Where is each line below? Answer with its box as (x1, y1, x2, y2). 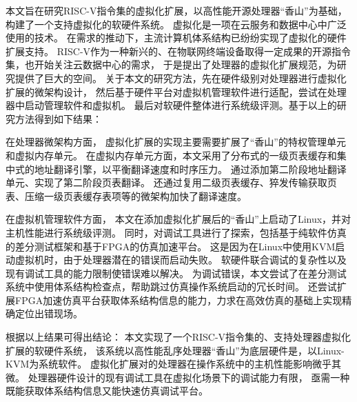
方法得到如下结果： (14, 111, 102, 125)
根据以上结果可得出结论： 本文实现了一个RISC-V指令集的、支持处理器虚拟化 (6, 330, 351, 344)
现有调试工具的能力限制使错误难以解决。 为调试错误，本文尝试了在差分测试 (6, 265, 347, 280)
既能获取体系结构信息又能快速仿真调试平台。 (6, 383, 208, 398)
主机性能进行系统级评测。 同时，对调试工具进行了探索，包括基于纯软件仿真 (6, 225, 347, 239)
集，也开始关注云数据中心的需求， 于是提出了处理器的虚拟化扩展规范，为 (6, 57, 337, 72)
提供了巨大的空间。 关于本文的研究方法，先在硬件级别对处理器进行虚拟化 (14, 70, 347, 85)
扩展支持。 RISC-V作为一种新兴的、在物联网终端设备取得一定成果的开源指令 (6, 43, 351, 58)
